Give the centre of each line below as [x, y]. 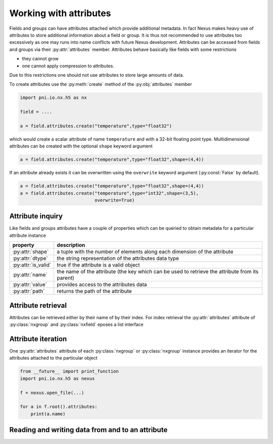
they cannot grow [40, 59]
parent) [65, 278]
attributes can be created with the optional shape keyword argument [81, 146]
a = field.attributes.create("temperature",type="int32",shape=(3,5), [109, 193]
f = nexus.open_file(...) [52, 392]
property [24, 245]
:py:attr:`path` [29, 291]
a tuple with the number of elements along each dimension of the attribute [145, 252]
